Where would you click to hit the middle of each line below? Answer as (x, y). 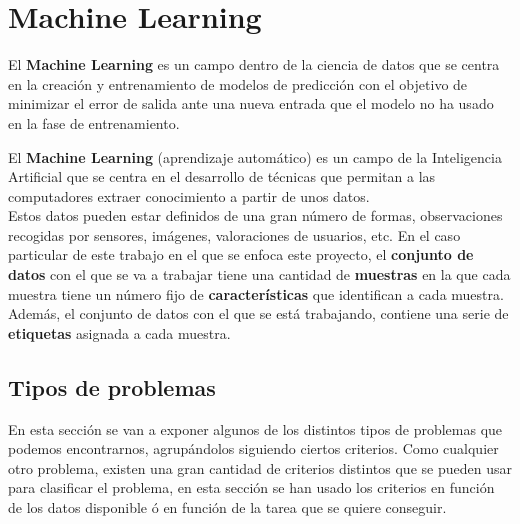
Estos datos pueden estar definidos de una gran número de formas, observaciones (255, 215)
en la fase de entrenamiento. (94, 122)
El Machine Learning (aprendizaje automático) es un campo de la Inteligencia (255, 156)
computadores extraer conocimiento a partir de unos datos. (189, 195)
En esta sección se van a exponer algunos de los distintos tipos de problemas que (255, 428)
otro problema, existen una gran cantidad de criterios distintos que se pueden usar (260, 467)
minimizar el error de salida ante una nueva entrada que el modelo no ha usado (251, 103)
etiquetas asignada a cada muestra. (119, 332)
